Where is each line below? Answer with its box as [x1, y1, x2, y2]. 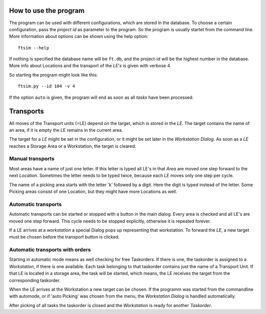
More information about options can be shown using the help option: [9, 34, 148, 39]
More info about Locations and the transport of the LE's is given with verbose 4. [9, 63, 171, 69]
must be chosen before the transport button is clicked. [9, 234, 120, 240]
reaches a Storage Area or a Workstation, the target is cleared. [9, 143, 136, 149]
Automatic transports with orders [9, 246, 91, 253]
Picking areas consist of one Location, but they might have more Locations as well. [9, 189, 177, 195]
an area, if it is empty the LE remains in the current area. [9, 127, 123, 133]
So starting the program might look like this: [9, 72, 98, 78]
